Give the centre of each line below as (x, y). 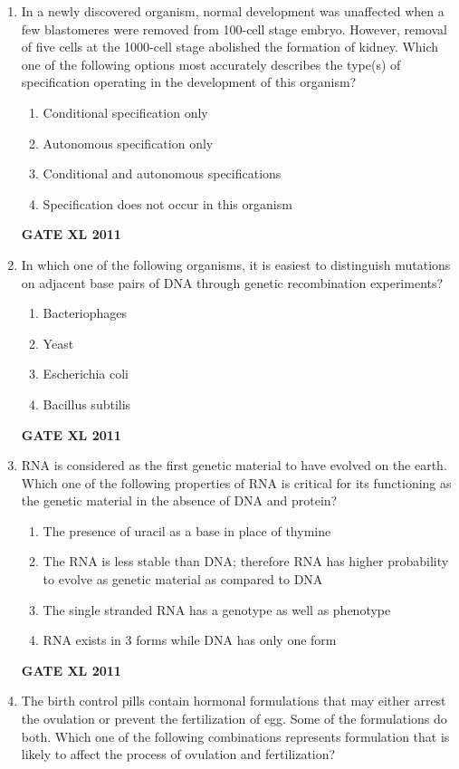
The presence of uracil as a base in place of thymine (187, 530)
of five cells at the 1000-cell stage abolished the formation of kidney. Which (230, 47)
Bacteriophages (85, 313)
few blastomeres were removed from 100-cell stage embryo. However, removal (234, 29)
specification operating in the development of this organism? (189, 82)
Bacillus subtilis (87, 404)
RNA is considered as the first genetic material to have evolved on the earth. (234, 465)
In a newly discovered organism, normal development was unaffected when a (233, 11)
